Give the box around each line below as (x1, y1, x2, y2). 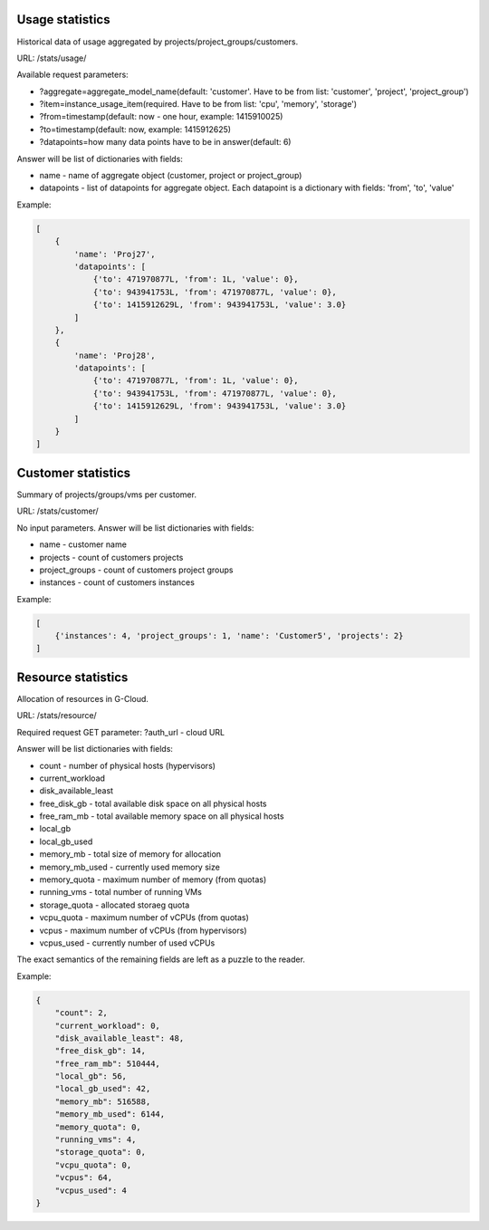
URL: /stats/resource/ (16, 710, 97, 721)
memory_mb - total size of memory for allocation (39, 849, 222, 860)
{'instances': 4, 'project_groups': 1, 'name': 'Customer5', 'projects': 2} (54, 630, 404, 641)
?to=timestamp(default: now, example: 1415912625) (39, 123, 231, 135)
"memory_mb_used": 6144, (54, 1110, 166, 1119)
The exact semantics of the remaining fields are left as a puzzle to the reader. (16, 954, 305, 965)
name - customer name (39, 539, 127, 550)
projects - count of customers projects (39, 552, 184, 562)
